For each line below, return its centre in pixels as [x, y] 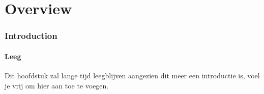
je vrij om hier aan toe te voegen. [57, 85]
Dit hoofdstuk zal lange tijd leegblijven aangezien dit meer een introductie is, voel [132, 76]
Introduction [31, 36]
